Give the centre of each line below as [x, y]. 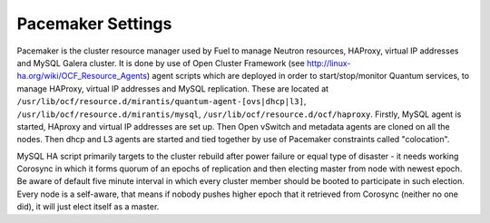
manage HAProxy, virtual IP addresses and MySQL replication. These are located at [173, 88]
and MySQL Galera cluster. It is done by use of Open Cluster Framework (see [161, 63]
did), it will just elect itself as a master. [88, 207]
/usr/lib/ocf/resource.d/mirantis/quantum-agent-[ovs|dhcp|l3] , [162, 102]
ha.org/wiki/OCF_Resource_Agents [82, 76]
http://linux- [329, 63]
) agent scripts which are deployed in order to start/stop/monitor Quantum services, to [308, 76]
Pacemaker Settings [94, 24]
